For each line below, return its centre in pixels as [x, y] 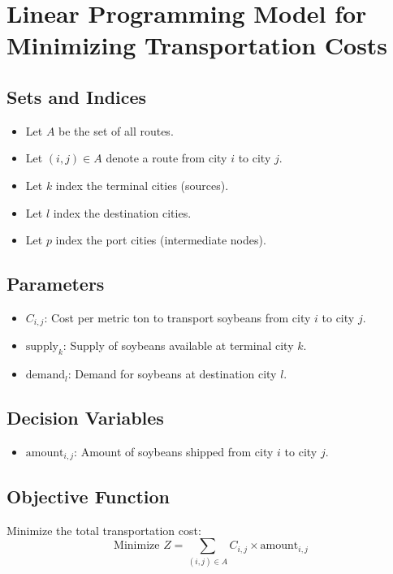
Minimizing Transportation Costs [197, 45]
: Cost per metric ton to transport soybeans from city [177, 317]
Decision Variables [85, 418]
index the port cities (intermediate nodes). [161, 240]
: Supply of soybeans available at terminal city [178, 345]
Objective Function [89, 496]
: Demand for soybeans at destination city [172, 374]
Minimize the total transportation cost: [104, 530]
